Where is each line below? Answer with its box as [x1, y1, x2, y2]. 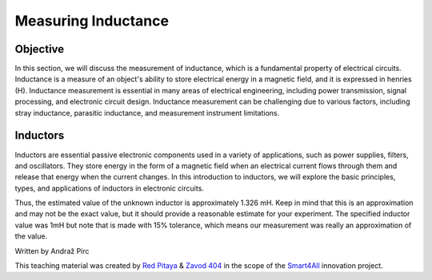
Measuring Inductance [14, 12, 170, 30]
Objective [14, 42, 65, 56]
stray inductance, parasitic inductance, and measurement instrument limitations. [14, 108, 280, 117]
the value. [14, 231, 48, 241]
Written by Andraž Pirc [14, 246, 90, 255]
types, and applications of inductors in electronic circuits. [14, 183, 204, 193]
